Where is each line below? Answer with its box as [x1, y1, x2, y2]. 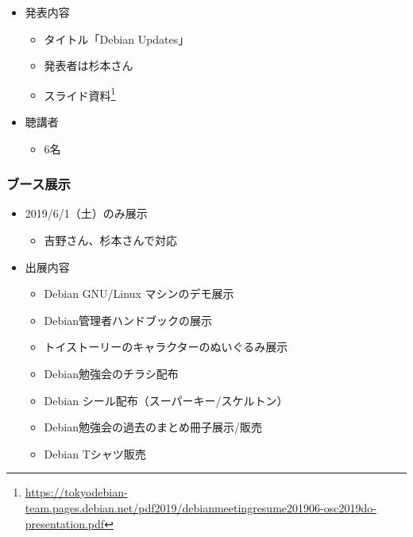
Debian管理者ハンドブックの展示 [44, 311, 212, 328]
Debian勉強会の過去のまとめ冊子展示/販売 [44, 419, 262, 435]
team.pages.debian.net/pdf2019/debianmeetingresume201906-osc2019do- [25, 499, 376, 516]
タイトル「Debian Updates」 [44, 30, 190, 47]
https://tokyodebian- [25, 484, 128, 500]
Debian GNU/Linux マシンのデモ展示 [44, 285, 234, 302]
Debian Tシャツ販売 [44, 445, 146, 462]
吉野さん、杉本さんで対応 [44, 232, 177, 249]
